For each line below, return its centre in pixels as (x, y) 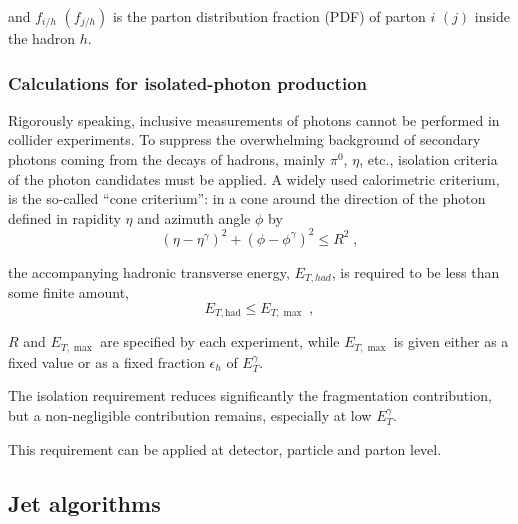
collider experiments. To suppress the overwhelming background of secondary (244, 139)
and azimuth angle (194, 217)
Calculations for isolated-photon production (188, 82)
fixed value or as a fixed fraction (106, 361)
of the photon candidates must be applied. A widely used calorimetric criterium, (254, 178)
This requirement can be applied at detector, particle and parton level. (225, 448)
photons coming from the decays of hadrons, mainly (167, 159)
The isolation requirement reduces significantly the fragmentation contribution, (250, 395)
